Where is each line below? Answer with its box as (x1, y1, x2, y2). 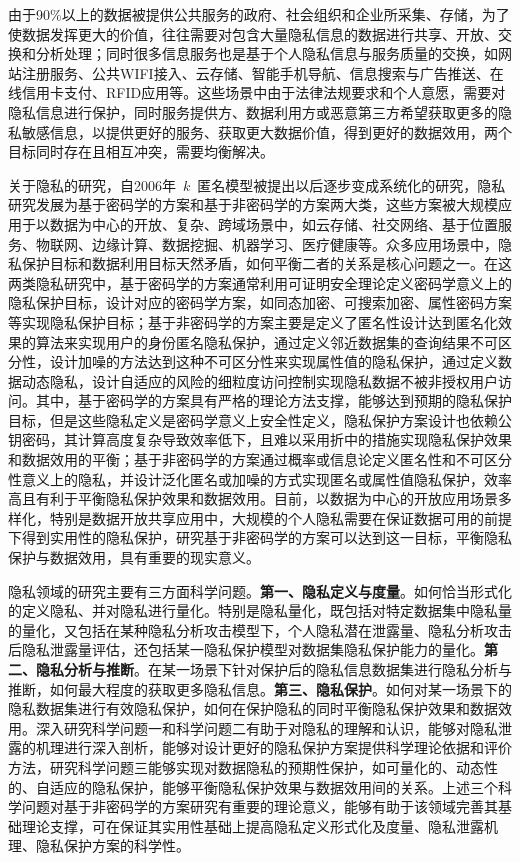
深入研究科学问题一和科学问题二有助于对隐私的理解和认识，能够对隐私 (35, 717, 498, 738)
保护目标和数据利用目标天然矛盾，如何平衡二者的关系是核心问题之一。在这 (21, 253, 512, 274)
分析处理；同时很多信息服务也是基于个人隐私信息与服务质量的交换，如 (35, 43, 498, 64)
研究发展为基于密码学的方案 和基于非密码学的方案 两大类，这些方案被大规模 (8, 194, 498, 215)
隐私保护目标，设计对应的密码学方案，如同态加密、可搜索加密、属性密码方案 (8, 292, 512, 313)
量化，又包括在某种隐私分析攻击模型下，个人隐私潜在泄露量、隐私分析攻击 (21, 619, 512, 640)
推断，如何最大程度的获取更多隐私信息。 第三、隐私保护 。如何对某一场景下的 (8, 678, 512, 699)
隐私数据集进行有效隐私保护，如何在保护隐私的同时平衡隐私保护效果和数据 (8, 698, 498, 719)
